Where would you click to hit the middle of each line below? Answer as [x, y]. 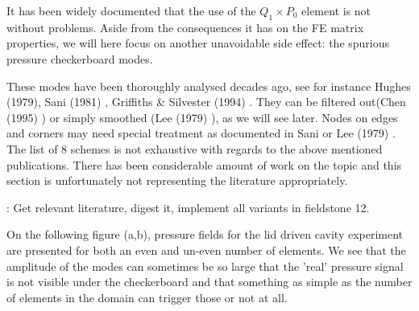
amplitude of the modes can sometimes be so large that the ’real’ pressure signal [205, 266]
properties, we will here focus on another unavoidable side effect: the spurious [198, 43]
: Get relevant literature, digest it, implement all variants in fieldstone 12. [188, 207]
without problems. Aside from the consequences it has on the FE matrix [185, 27]
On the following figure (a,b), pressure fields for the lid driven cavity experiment [205, 234]
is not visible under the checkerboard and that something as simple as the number [209, 282]
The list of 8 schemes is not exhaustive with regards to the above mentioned [195, 148]
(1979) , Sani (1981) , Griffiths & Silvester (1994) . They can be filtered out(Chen [206, 102]
